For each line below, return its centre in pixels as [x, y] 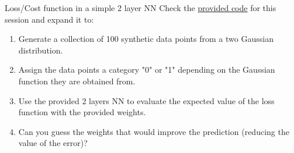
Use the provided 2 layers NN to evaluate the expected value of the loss [146, 100]
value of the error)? [53, 143]
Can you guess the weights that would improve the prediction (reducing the [154, 131]
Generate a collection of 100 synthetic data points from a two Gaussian [146, 39]
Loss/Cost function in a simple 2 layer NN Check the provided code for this [141, 8]
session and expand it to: [49, 19]
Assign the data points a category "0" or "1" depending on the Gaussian [147, 70]
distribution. [41, 50]
